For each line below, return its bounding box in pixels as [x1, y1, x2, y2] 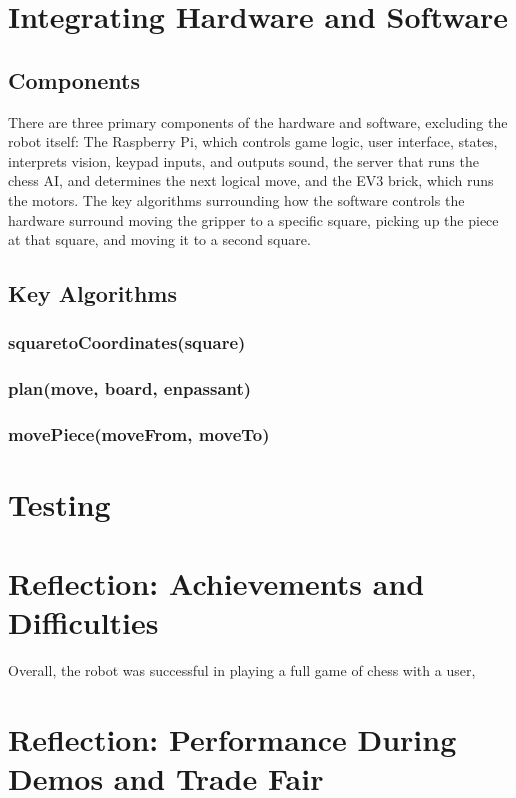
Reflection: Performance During [8, 718, 457, 759]
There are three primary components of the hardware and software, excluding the [8, 111, 508, 132]
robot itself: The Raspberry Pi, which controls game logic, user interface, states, [8, 131, 498, 152]
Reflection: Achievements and [8, 562, 425, 603]
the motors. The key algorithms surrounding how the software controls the [8, 189, 465, 210]
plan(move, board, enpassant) [8, 376, 252, 401]
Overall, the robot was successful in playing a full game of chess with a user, [8, 659, 476, 680]
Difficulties [8, 601, 159, 642]
